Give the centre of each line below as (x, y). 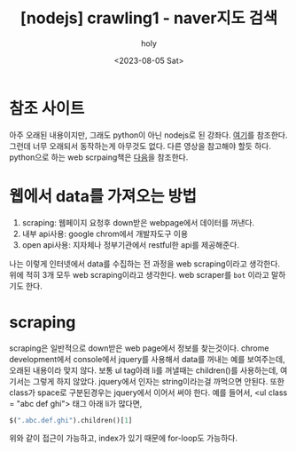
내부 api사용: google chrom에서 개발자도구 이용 (105, 234)
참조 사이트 (47, 108)
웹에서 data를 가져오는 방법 (103, 196)
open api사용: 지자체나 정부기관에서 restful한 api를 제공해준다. (130, 244)
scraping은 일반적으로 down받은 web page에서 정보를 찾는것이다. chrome (139, 348)
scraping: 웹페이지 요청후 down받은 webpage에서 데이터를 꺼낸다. (138, 222)
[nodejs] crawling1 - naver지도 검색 (149, 18)
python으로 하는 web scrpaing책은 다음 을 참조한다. (99, 157)
